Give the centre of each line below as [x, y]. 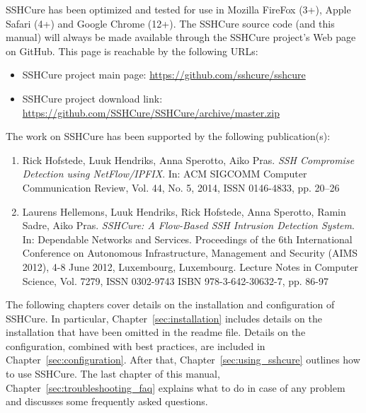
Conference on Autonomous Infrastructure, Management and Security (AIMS [190, 253]
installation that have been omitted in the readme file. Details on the [156, 332]
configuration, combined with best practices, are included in [136, 345]
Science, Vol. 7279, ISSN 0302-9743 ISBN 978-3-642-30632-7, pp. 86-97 [176, 280]
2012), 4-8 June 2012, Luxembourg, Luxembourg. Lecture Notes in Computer [190, 266]
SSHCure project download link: [92, 98]
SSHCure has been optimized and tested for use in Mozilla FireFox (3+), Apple [178, 9]
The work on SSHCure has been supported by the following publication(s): [168, 136]
